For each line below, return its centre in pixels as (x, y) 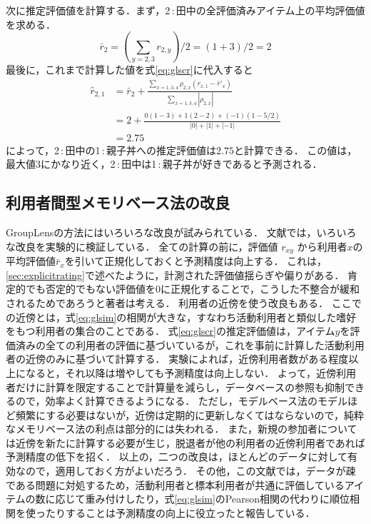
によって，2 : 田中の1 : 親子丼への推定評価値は (111, 150)
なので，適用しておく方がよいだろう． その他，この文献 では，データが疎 (185, 471)
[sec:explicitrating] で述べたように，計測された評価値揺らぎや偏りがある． (175, 274)
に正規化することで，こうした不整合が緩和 (260, 289)
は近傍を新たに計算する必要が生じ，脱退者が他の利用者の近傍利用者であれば (185, 442)
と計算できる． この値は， (295, 150)
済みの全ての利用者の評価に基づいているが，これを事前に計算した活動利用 (190, 344)
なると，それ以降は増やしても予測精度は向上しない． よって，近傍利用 (190, 372)
